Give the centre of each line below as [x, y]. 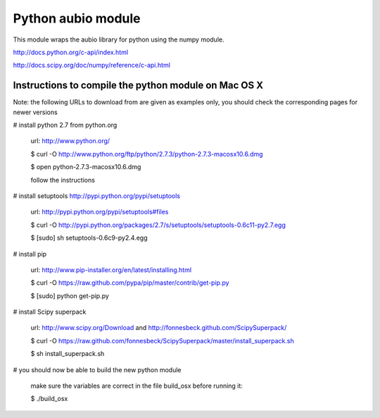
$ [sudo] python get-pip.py [70, 295]
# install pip [30, 254]
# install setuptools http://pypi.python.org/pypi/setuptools [97, 196]
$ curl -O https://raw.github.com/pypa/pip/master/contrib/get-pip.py [130, 283]
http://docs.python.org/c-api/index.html [71, 52]
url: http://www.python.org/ [70, 141]
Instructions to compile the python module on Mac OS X [138, 86]
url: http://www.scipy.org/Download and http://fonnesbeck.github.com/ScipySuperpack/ [159, 328]
